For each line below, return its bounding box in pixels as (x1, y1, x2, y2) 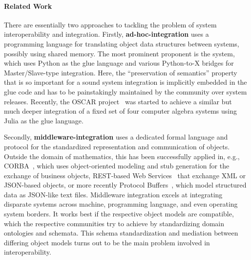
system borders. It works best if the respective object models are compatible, (4, 209, 234, 219)
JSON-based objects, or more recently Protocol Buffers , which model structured (4, 180, 247, 190)
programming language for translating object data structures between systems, (4, 38, 239, 48)
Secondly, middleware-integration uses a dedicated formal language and (4, 132, 228, 142)
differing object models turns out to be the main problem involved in (4, 237, 210, 247)
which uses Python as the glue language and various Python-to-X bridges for (4, 58, 234, 68)
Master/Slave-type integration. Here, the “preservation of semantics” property (4, 67, 237, 77)
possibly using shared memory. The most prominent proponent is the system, (4, 48, 235, 58)
